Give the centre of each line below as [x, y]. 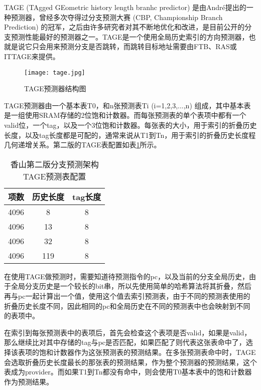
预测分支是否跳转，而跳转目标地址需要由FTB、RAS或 [148, 46]
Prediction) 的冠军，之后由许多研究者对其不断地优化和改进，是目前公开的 [124, 27]
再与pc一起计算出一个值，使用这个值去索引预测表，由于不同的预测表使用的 [127, 296]
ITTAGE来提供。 [32, 56]
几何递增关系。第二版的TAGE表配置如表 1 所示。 [83, 145]
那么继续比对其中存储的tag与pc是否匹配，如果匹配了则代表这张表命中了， [125, 342]
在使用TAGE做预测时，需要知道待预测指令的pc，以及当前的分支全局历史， [126, 276]
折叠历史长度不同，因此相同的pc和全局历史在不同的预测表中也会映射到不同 [127, 306]
